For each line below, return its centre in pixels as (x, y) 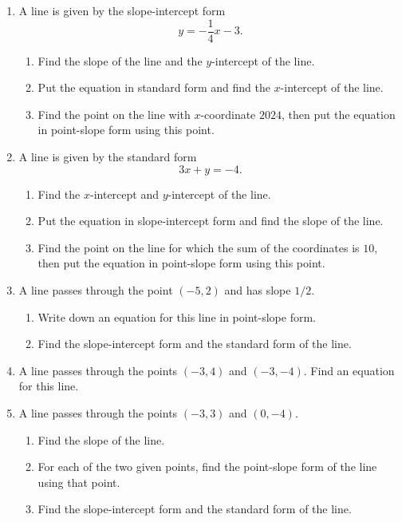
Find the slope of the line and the (120, 60)
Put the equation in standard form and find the (154, 87)
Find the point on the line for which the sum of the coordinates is (199, 247)
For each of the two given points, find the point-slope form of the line (207, 467)
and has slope (258, 290)
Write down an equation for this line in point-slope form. (177, 316)
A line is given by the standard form (108, 157)
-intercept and (124, 194)
